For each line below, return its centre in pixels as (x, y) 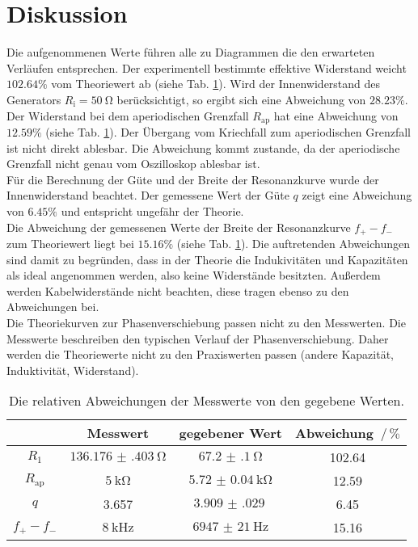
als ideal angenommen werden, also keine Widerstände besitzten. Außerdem (194, 275)
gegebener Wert (230, 433)
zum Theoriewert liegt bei (70, 243)
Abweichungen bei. (53, 307)
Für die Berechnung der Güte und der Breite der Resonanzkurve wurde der (193, 179)
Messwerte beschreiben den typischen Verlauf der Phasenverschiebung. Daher (198, 338)
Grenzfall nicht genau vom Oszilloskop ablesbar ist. (133, 164)
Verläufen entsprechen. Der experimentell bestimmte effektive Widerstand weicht (207, 67)
